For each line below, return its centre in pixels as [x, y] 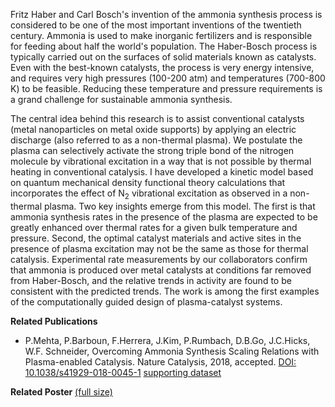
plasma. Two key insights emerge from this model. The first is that [179, 206]
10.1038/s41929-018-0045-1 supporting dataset [123, 372]
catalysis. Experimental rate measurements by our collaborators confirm [159, 259]
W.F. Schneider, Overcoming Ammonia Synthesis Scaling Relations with [172, 351]
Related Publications [54, 321]
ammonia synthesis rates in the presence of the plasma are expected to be [164, 216]
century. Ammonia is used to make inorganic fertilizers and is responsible [161, 35]
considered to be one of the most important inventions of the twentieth [156, 25]
